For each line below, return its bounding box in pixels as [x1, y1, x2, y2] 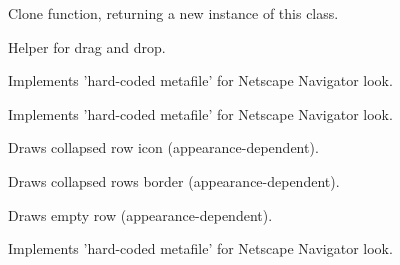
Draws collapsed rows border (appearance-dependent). [8, 170, 340, 191]
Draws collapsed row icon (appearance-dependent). [8, 137, 319, 158]
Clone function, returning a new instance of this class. [8, 3, 339, 23]
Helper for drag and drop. [8, 36, 166, 57]
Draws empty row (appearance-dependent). [8, 204, 273, 225]
